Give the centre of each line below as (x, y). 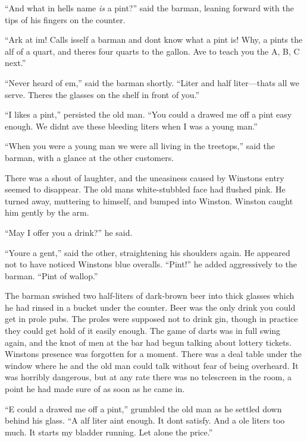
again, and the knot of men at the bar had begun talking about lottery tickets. (148, 342)
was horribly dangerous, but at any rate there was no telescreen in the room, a (148, 377)
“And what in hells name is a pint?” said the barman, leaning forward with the (149, 8)
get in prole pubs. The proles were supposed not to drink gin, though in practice (151, 319)
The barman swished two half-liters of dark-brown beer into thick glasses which (150, 296)
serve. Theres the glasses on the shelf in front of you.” (102, 94)
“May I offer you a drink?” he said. (69, 232)
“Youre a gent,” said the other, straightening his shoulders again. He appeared (148, 252)
